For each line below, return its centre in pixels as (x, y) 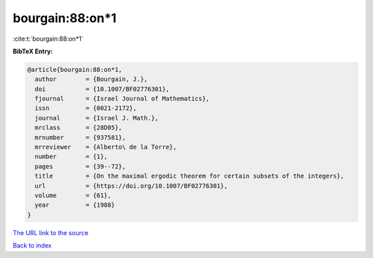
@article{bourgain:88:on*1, (75, 70)
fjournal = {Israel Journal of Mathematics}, (122, 99)
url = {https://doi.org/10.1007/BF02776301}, (131, 186)
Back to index (32, 246)
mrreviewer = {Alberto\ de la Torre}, (106, 147)
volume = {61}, (73, 195)
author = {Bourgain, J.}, (91, 79)
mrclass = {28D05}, (78, 128)
